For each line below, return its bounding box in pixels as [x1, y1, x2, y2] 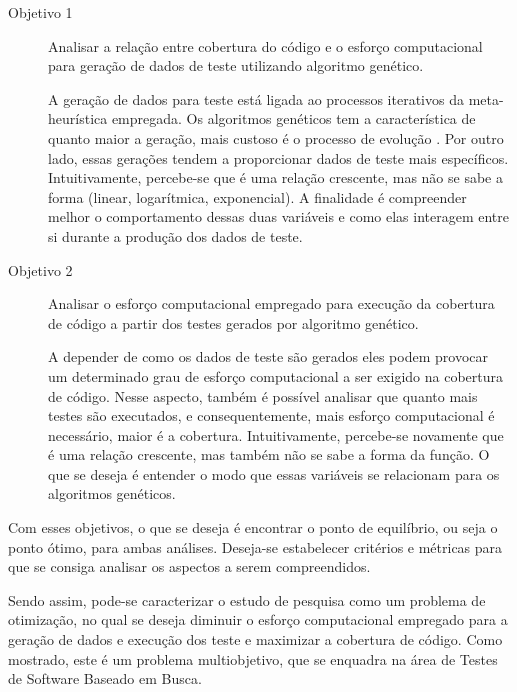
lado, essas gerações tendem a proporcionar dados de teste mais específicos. [48, 147, 509, 168]
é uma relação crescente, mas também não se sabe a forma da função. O [48, 444, 490, 465]
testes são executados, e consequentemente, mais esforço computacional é [48, 405, 495, 426]
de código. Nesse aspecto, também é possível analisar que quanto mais [48, 385, 478, 406]
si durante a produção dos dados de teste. [48, 225, 303, 246]
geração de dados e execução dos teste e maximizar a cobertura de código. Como [8, 629, 503, 650]
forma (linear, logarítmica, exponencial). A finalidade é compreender [48, 186, 467, 207]
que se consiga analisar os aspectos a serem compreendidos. [8, 556, 371, 577]
